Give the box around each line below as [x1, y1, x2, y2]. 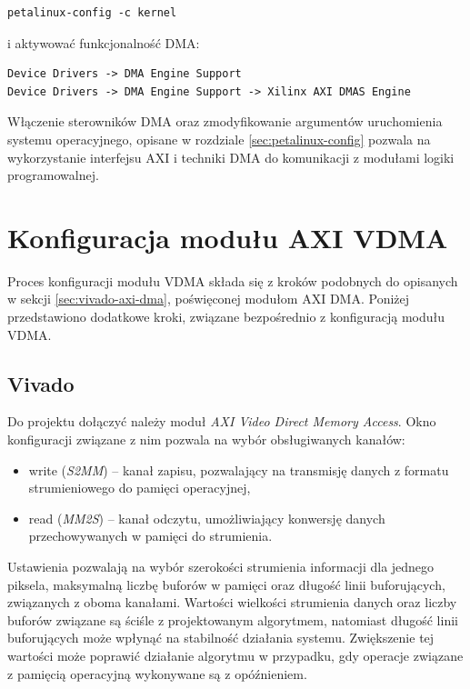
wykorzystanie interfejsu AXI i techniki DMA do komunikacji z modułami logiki [7, 147, 455, 166]
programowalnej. [7, 165, 99, 185]
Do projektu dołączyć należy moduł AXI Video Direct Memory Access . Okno [7, 412, 436, 431]
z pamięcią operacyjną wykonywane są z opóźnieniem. [7, 664, 307, 683]
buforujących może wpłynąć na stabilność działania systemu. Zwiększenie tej [7, 628, 435, 647]
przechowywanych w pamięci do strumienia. [28, 526, 273, 545]
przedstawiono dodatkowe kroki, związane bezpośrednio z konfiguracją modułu [7, 307, 445, 326]
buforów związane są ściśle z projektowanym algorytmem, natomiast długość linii [7, 610, 458, 629]
